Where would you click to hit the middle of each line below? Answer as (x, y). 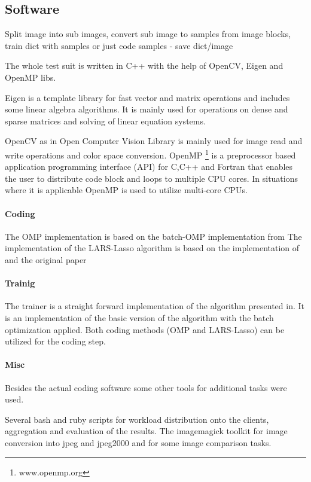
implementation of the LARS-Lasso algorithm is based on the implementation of (152, 248)
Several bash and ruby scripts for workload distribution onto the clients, (137, 419)
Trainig (20, 283)
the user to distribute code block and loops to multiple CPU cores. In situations (151, 178)
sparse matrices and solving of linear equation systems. (105, 120)
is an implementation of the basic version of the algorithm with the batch (139, 317)
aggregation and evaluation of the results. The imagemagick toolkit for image (146, 431)
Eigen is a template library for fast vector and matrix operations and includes (147, 97)
